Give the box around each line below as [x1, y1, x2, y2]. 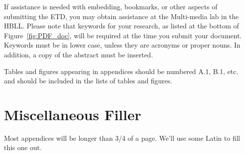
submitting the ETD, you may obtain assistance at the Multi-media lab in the [4, 11, 239, 21]
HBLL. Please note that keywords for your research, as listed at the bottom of [4, 21, 239, 31]
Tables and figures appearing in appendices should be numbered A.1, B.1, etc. [4, 66, 238, 76]
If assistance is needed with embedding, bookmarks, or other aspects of [4, 1, 218, 11]
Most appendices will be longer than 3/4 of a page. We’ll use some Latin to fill [4, 132, 240, 143]
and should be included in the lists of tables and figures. [4, 76, 172, 86]
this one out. [4, 142, 42, 153]
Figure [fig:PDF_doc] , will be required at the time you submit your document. [4, 30, 242, 40]
